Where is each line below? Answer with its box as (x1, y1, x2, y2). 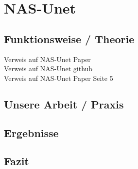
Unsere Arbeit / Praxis (4, 96, 124, 111)
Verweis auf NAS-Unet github (4, 63, 93, 74)
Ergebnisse (4, 125, 59, 140)
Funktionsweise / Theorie (4, 31, 135, 46)
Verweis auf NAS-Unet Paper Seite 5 (4, 73, 113, 83)
